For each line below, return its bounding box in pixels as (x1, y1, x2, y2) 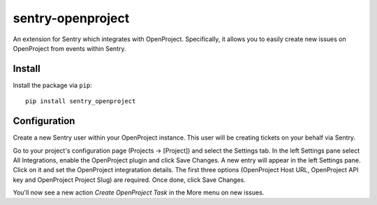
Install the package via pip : (13, 81, 92, 89)
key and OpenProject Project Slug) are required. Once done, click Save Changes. (13, 175, 246, 184)
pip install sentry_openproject (25, 98, 136, 105)
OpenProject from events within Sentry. (13, 44, 126, 52)
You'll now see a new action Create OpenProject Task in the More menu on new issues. (13, 188, 265, 197)
